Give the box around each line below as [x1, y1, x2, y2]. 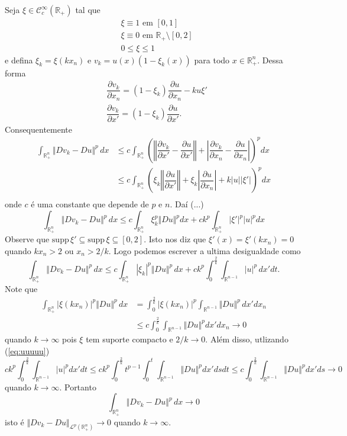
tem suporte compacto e [86, 333, 173, 345]
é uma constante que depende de [31, 198, 149, 210]
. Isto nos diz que [144, 233, 206, 245]
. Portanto [59, 380, 96, 393]
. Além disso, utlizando [205, 333, 288, 345]
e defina [5, 53, 33, 66]
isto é [5, 415, 24, 428]
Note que [5, 283, 38, 295]
